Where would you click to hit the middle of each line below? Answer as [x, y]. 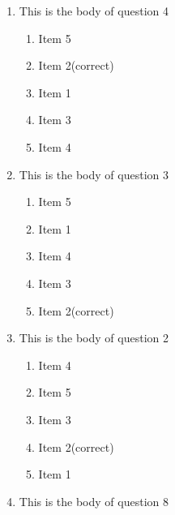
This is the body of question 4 [94, 11]
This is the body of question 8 [94, 501]
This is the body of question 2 [94, 338]
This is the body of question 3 [94, 174]
